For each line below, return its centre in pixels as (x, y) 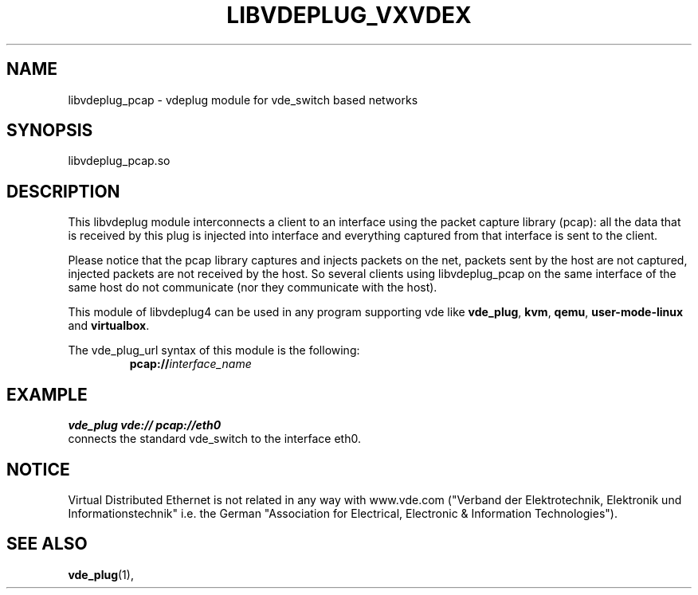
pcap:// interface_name (190, 364)
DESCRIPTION (63, 191)
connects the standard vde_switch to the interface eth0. (214, 439)
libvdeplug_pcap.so (119, 161)
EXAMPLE (47, 394)
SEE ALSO (47, 544)
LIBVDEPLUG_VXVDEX (349, 15)
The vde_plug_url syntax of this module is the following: (214, 350)
